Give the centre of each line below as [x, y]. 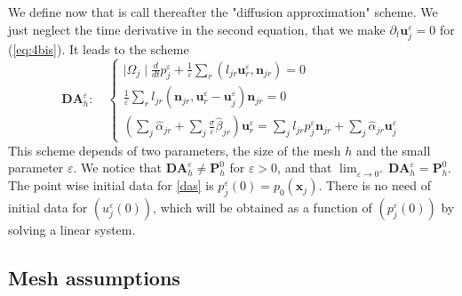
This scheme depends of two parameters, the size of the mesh [175, 150]
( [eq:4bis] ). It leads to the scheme [99, 48]
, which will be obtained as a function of [263, 207]
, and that [305, 168]
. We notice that [118, 168]
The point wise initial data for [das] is [111, 185]
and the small [393, 150]
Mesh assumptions [94, 277]
